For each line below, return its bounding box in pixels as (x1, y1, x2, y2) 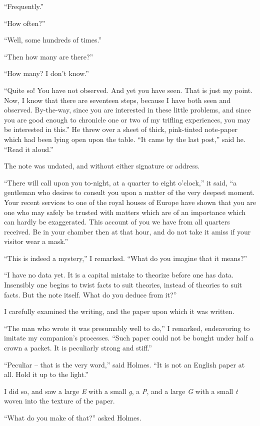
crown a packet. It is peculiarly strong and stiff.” (4, 342, 152, 353)
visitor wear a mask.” (4, 236, 68, 246)
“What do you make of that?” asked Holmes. (4, 412, 141, 422)
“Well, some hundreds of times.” (4, 34, 102, 45)
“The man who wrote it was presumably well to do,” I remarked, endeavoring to (4, 322, 250, 333)
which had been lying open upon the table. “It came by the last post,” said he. (4, 133, 245, 144)
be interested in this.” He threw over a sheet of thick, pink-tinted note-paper (4, 124, 238, 134)
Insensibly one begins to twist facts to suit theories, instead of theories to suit (4, 279, 242, 290)
